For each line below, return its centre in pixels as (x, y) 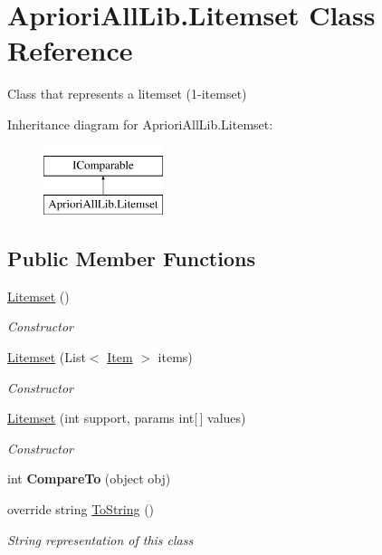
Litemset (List (47, 357)
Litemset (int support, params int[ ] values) (127, 418)
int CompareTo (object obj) (89, 478)
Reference (70, 50)
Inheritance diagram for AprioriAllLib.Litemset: (140, 124)
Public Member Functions (131, 258)
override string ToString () (81, 509)
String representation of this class (100, 539)
